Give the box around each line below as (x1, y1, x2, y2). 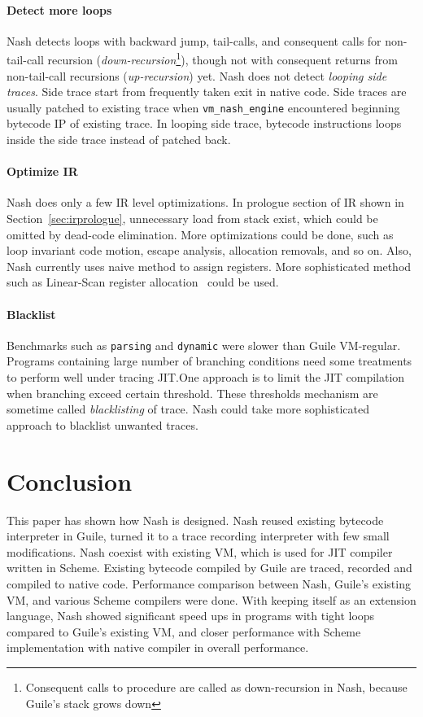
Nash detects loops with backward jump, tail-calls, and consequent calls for (7, 32, 382, 49)
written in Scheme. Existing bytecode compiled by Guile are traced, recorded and (7, 559, 412, 576)
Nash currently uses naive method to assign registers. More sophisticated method (7, 257, 412, 274)
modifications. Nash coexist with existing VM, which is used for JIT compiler (7, 543, 393, 560)
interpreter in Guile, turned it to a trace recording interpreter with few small (7, 527, 390, 544)
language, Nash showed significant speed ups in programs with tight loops (7, 607, 375, 624)
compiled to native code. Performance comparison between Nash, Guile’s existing (7, 575, 411, 592)
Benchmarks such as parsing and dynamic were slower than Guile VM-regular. (7, 336, 401, 353)
